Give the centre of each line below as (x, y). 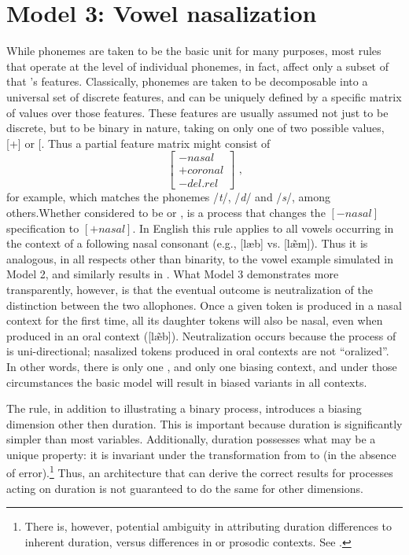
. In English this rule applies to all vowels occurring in (263, 228)
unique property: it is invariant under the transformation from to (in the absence (201, 454)
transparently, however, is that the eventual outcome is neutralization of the (190, 289)
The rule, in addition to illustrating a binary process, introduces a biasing (184, 408)
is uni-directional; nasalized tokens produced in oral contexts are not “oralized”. (198, 351)
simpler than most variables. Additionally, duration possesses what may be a (191, 439)
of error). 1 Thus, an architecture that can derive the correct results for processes (200, 472)
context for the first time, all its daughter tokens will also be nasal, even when (195, 320)
